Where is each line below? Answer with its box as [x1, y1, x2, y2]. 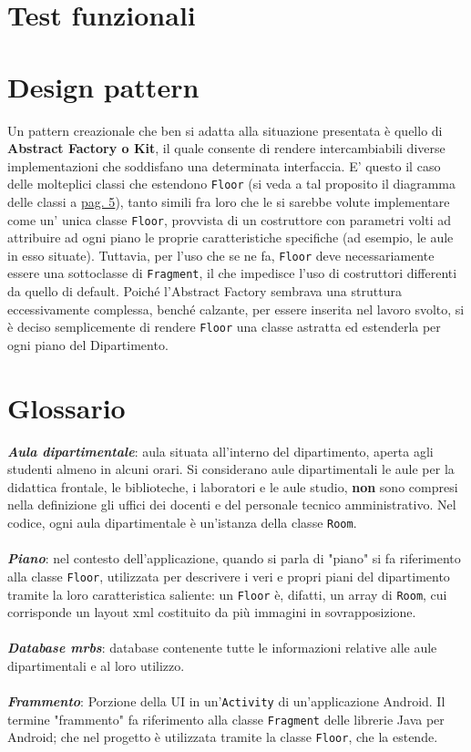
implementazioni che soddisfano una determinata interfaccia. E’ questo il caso [7, 156, 441, 175]
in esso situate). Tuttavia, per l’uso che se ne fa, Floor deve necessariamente [7, 245, 435, 264]
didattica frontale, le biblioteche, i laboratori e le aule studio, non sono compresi [7, 477, 458, 496]
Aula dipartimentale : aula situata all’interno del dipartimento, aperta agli [7, 441, 434, 460]
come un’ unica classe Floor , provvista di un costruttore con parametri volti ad [7, 210, 452, 229]
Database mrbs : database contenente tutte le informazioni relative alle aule [7, 638, 437, 657]
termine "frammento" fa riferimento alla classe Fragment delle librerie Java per [7, 709, 445, 728]
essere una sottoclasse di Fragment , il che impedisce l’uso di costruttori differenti [7, 263, 457, 283]
